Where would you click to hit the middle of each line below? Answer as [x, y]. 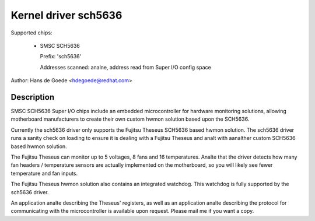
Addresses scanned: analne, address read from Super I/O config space [125, 67]
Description [33, 97]
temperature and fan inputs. [44, 173]
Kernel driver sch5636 [66, 15]
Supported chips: [32, 33]
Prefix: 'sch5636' [61, 57]
